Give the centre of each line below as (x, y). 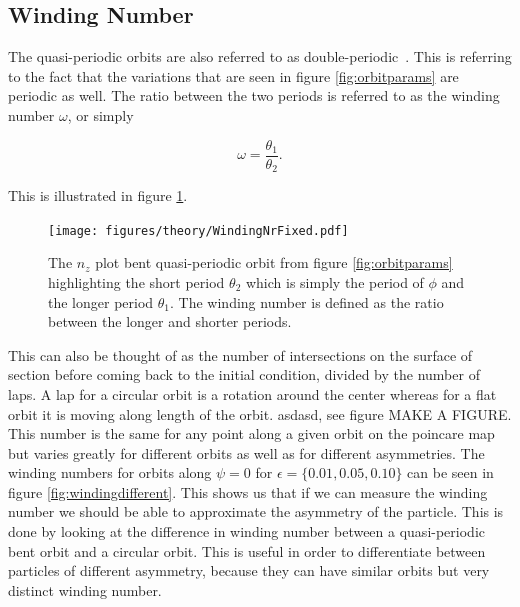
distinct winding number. (85, 589)
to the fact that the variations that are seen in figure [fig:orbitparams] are (233, 75)
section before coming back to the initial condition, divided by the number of (244, 374)
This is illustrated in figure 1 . (98, 195)
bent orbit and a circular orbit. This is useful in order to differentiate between (247, 550)
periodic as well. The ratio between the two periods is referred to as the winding (254, 95)
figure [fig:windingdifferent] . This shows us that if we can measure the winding (248, 491)
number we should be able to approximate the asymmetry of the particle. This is (256, 511)
